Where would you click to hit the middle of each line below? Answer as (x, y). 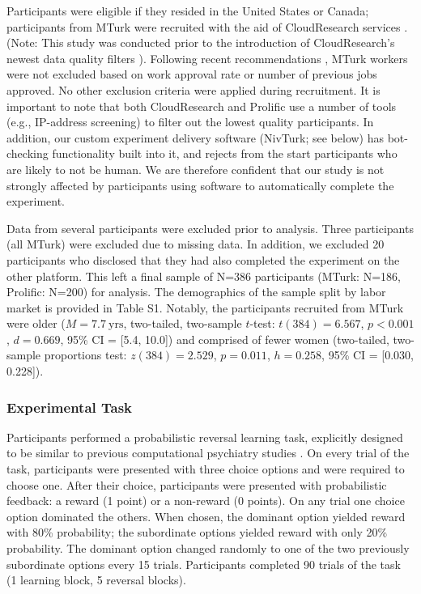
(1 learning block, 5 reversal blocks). (96, 580)
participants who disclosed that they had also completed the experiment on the (203, 259)
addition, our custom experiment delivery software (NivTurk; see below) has (196, 137)
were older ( (36, 323)
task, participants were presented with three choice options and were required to (206, 469)
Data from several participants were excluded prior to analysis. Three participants (210, 228)
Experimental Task (70, 407)
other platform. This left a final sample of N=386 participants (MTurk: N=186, (204, 276)
